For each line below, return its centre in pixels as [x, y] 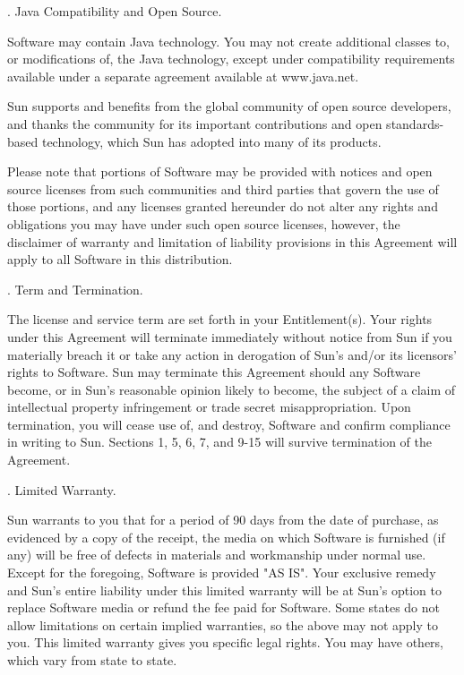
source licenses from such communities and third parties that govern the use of [223, 188]
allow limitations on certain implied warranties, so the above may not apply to [223, 624]
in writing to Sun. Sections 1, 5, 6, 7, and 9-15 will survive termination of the [219, 442]
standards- [415, 123]
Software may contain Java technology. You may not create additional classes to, [228, 41]
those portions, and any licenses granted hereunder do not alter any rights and [223, 206]
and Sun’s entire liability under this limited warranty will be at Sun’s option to [225, 590]
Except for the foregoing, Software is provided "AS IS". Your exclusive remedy [222, 572]
